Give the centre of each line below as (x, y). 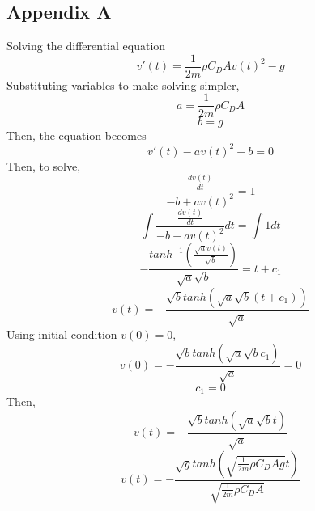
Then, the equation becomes (77, 135)
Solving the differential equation (86, 46)
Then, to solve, (44, 165)
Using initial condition (62, 334)
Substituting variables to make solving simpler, (123, 84)
